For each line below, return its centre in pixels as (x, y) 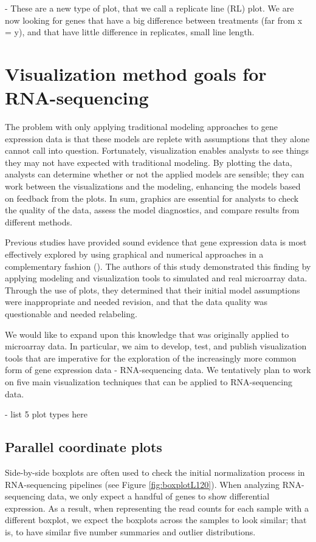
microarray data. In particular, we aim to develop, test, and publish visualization (156, 346)
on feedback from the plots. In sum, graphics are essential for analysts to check (152, 198)
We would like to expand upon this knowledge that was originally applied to (147, 334)
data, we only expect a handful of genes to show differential (159, 496)
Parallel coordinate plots (84, 447)
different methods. (39, 221)
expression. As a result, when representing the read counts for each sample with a (157, 508)
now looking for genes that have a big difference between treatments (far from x (154, 20)
